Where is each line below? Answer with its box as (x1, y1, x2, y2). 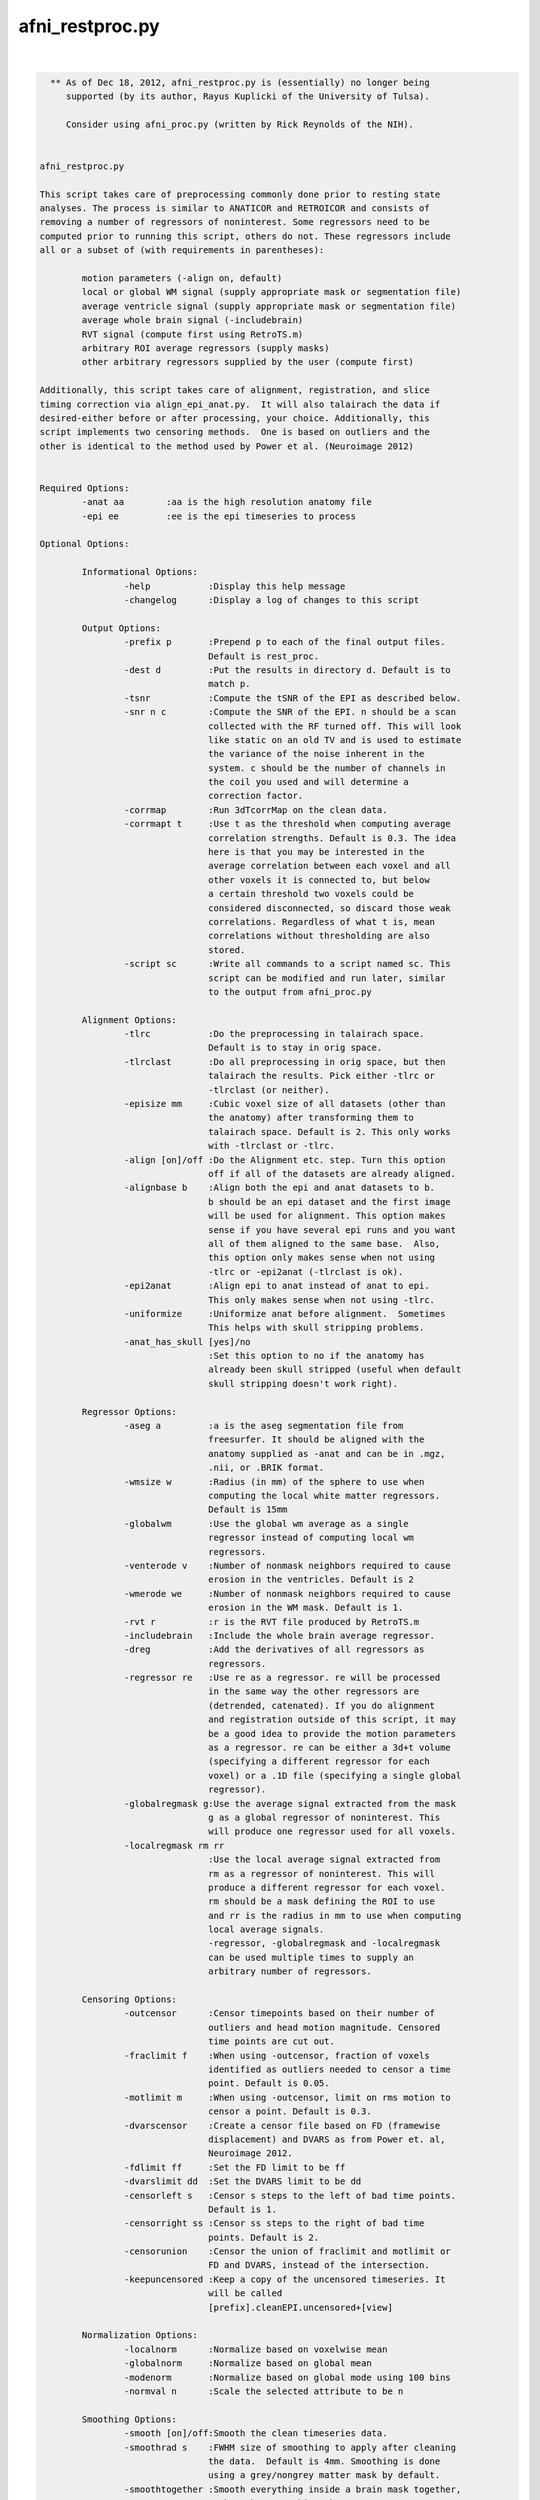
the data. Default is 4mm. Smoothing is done (208, 2455, 441, 2467)
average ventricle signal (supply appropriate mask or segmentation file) (81, 300, 457, 312)
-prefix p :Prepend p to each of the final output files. (123, 636, 446, 648)
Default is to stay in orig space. (208, 1042, 383, 1054)
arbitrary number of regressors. (208, 1966, 372, 1977)
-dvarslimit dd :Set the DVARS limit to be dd (123, 2176, 362, 2187)
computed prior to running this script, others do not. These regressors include (39, 230, 452, 242)
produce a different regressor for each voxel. (208, 1881, 446, 1893)
